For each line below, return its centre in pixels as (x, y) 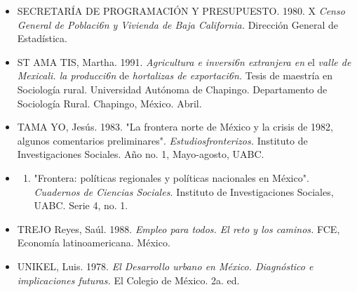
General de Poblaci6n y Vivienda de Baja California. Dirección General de (177, 24)
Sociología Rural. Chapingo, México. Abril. (109, 103)
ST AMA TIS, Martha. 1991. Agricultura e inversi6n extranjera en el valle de (184, 61)
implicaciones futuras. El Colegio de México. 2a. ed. (128, 280)
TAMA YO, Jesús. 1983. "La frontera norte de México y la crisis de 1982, (175, 127)
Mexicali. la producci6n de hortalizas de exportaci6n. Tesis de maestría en (175, 75)
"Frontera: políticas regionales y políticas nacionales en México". (171, 177)
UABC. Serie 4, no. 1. (81, 205)
